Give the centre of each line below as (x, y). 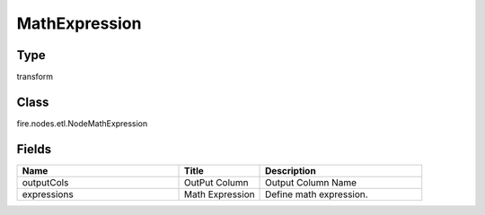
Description (291, 170)
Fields (34, 149)
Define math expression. (317, 194)
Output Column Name (311, 182)
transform (35, 77)
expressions (48, 194)
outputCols (45, 182)
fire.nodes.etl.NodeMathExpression (82, 123)
